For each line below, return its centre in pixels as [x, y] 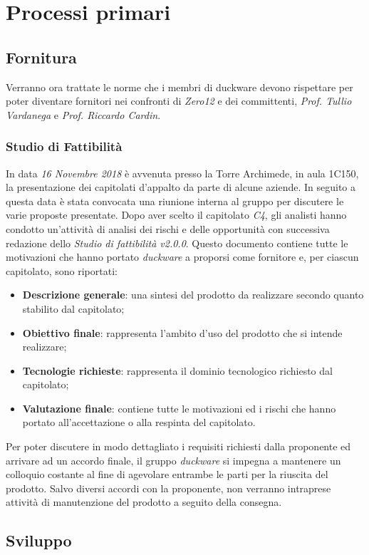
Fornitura [41, 57]
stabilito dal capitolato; [73, 308]
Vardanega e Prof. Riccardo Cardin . [83, 114]
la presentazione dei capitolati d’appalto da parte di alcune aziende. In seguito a [181, 187]
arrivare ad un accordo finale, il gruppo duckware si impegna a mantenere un [173, 460]
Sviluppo [39, 540]
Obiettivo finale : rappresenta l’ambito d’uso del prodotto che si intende [182, 332]
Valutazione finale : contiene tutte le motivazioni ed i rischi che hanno [179, 408]
